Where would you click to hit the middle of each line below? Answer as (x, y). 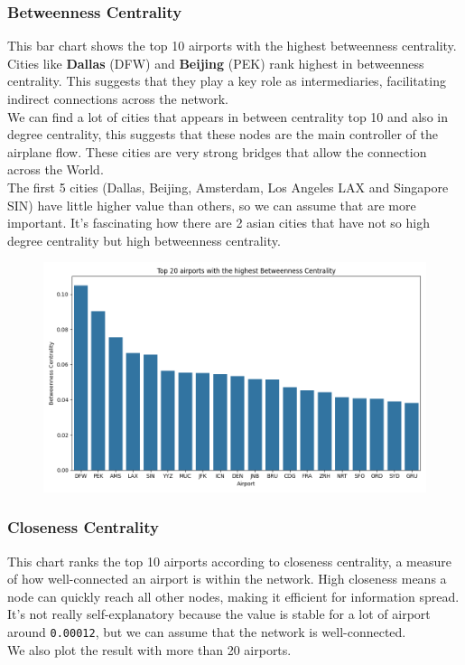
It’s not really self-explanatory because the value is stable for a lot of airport (219, 614)
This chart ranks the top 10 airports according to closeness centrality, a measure (229, 561)
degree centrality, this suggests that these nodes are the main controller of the (223, 134)
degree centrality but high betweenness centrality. (144, 240)
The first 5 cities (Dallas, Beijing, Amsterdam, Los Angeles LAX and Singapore (228, 187)
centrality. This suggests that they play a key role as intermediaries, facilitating (227, 81)
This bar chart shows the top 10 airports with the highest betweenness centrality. (232, 46)
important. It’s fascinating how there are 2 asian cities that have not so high (219, 223)
